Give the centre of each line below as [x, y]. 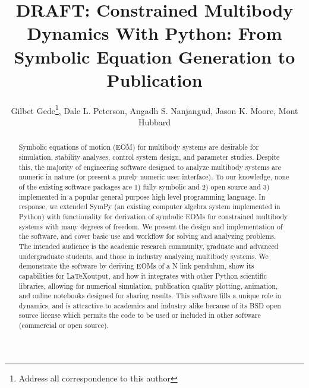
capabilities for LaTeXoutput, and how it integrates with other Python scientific [143, 275]
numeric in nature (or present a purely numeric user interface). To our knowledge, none [154, 177]
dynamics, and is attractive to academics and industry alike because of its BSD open [150, 305]
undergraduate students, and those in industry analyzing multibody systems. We [144, 256]
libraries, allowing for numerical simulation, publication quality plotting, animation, [148, 286]
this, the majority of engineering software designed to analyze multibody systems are [150, 167]
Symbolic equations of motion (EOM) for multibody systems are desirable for [139, 147]
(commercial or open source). [64, 325]
